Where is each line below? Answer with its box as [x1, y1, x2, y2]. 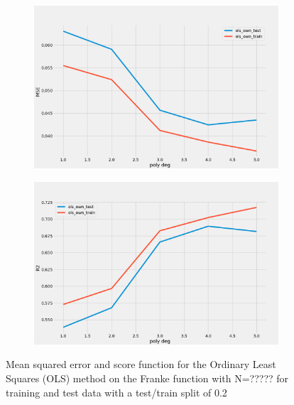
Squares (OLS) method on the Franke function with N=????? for [6, 371, 289, 385]
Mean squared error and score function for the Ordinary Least [6, 357, 276, 372]
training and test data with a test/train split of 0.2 [6, 384, 227, 399]
